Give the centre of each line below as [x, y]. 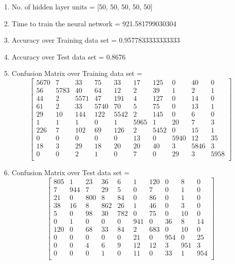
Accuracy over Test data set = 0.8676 [69, 56]
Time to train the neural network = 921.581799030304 [94, 23]
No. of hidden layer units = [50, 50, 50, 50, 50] [82, 6]
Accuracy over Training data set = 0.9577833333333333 [96, 40]
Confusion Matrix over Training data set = [77, 73]
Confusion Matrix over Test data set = [70, 172]
